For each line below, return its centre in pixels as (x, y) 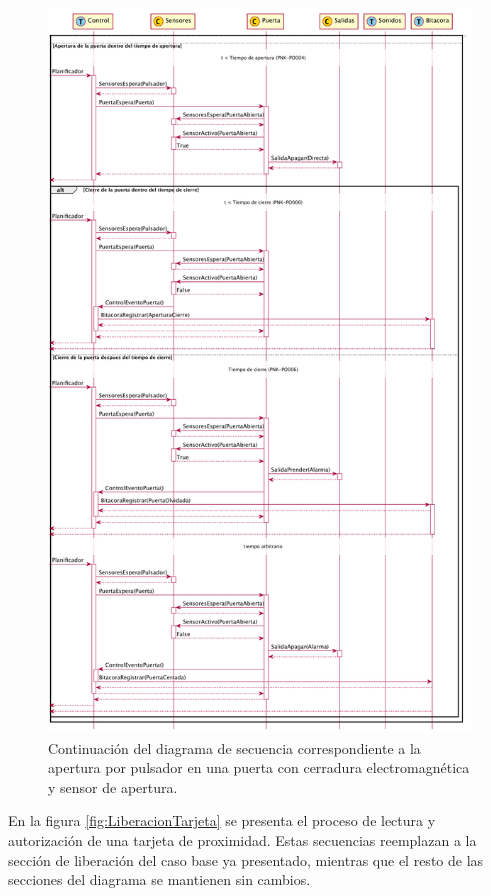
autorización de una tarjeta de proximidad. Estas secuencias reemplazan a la (242, 840)
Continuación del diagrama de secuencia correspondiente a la (234, 747)
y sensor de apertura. (113, 786)
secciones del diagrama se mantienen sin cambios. (159, 879)
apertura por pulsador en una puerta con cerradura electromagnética (259, 767)
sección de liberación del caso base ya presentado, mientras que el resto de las (246, 859)
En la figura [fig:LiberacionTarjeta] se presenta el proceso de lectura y (222, 820)
